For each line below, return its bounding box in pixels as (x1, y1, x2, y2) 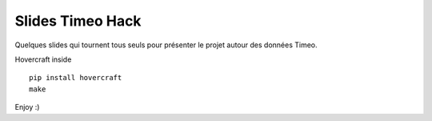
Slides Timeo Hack (14, 12, 142, 30)
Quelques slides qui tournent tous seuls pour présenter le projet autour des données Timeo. (14, 40, 318, 50)
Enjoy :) (14, 103, 40, 112)
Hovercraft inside (14, 54, 72, 64)
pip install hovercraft (29, 73, 122, 83)
